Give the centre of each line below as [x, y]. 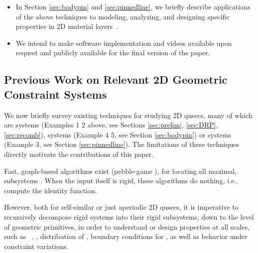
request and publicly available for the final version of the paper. [113, 53]
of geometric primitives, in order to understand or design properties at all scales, [127, 226]
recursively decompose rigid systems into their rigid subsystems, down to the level [129, 216]
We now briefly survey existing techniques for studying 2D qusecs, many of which [128, 115]
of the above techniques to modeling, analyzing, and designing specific [123, 16]
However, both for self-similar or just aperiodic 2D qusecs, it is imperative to [121, 207]
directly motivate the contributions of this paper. [79, 154]
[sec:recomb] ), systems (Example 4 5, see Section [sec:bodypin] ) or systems [118, 134]
